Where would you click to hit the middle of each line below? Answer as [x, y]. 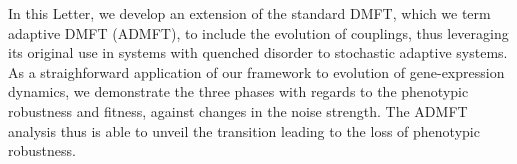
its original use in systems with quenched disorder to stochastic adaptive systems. [258, 52]
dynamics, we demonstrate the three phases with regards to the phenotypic [238, 91]
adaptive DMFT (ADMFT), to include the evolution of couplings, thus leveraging [258, 32]
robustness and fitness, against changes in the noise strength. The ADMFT [238, 110]
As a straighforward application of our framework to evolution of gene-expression [256, 71]
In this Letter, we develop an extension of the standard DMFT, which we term [249, 13]
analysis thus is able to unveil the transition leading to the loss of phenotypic [244, 130]
